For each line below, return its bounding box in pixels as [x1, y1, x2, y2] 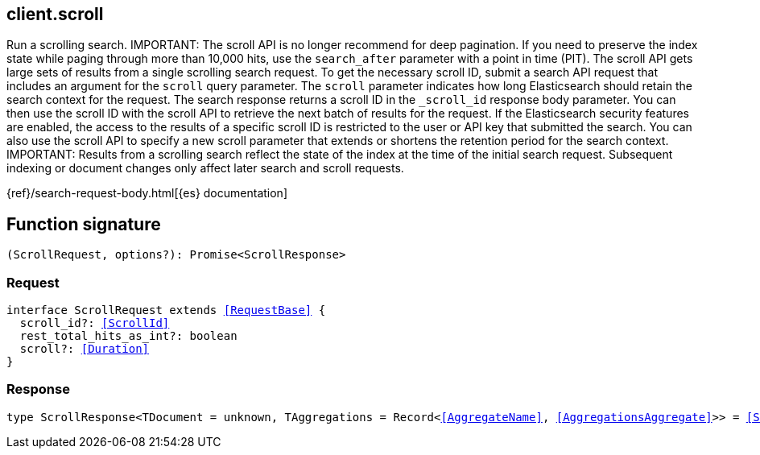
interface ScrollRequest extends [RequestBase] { [6, 304, 326, 317]
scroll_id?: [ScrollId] [19, 316, 170, 330]
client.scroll [6, 4, 104, 24]
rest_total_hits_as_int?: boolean [19, 329, 237, 343]
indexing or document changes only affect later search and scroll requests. [6, 161, 404, 176]
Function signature [6, 213, 161, 234]
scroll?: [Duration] [19, 342, 150, 356]
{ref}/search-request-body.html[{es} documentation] [6, 186, 287, 201]
